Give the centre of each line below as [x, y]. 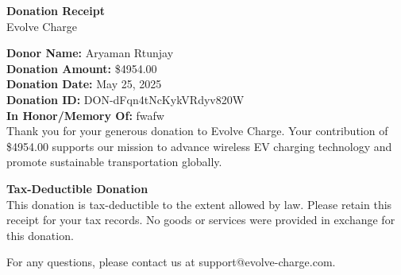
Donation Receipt [56, 10]
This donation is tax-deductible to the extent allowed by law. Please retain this [199, 204]
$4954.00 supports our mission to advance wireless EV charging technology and [199, 146]
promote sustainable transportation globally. [114, 162]
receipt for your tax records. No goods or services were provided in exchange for [201, 220]
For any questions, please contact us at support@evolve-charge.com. [171, 262]
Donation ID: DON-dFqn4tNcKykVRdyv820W [125, 99]
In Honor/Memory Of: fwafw [85, 115]
